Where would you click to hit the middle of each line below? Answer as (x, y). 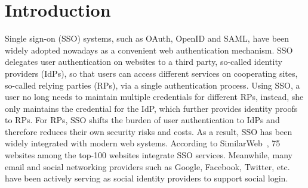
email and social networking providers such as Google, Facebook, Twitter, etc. (147, 166)
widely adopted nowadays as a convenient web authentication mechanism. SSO (149, 50)
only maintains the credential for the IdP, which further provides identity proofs (151, 108)
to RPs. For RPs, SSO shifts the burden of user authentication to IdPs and (142, 120)
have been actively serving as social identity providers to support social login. (147, 178)
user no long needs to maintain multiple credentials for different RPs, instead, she (154, 97)
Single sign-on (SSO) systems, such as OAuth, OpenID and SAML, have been (147, 38)
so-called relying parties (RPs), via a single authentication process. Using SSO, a (153, 85)
